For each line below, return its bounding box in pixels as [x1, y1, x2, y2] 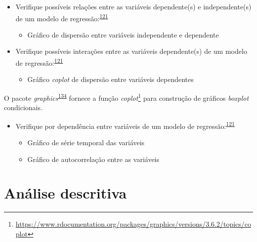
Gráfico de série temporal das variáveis [27, 137, 145, 147]
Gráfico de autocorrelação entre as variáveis [27, 154, 160, 164]
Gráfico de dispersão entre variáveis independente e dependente [27, 29, 219, 40]
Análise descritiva [4, 183, 127, 203]
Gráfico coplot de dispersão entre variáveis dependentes [27, 74, 194, 84]
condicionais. [4, 102, 43, 113]
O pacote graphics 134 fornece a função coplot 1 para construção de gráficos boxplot [4, 91, 249, 103]
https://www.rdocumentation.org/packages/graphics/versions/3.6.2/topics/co [15, 219, 252, 229]
